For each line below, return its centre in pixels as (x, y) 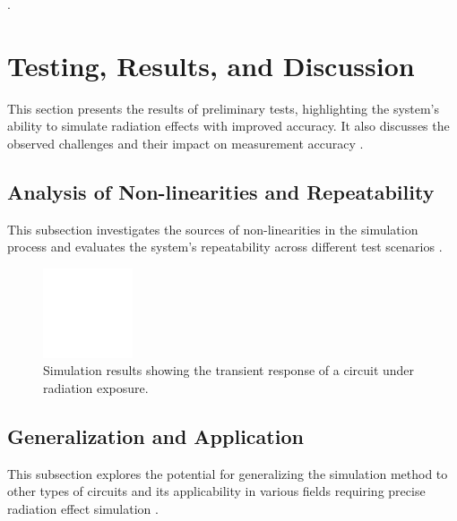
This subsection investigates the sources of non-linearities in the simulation (213, 229)
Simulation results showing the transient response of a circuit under (229, 370)
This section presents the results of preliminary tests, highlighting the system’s (224, 108)
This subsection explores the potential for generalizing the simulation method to (228, 473)
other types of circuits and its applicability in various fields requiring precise (216, 491)
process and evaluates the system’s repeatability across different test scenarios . (225, 247)
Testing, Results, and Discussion (211, 65)
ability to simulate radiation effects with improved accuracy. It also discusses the (228, 126)
